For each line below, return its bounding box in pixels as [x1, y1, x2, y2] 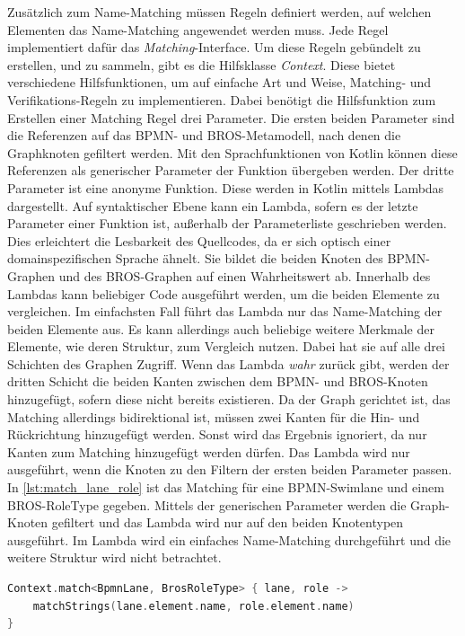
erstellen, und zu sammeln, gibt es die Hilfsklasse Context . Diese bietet [7, 55, 396, 74]
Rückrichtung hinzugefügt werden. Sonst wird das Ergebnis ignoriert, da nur [7, 425, 427, 444]
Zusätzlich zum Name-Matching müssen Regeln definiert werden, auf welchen [7, 3, 432, 21]
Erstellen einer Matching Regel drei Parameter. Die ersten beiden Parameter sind [7, 108, 455, 127]
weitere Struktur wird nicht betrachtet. [7, 548, 222, 567]
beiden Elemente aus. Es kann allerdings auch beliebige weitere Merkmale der [7, 319, 434, 338]
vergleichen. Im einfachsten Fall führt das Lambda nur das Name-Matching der [7, 302, 443, 321]
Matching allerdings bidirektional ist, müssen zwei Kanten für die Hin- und [7, 407, 420, 426]
